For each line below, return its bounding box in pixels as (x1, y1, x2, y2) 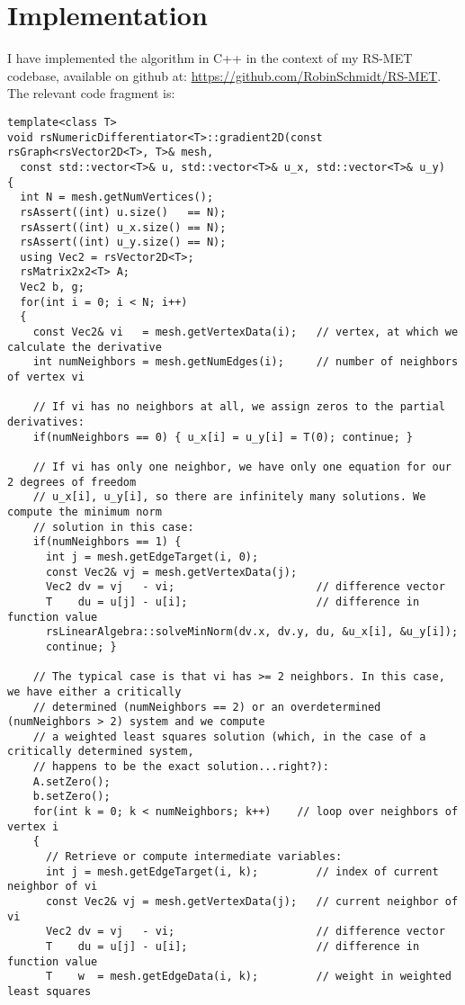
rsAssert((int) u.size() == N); (20, 205, 227, 219)
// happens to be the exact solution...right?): (32, 760, 329, 774)
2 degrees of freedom (7, 475, 137, 489)
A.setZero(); (32, 775, 111, 788)
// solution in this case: (32, 520, 194, 534)
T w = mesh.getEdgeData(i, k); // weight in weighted (45, 970, 452, 983)
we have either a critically (7, 685, 182, 698)
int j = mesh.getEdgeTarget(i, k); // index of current (45, 865, 439, 878)
